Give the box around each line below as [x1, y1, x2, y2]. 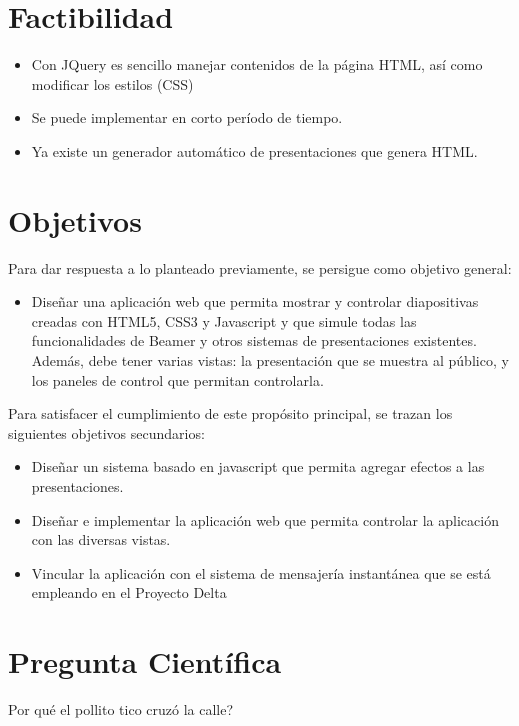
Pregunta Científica [8, 641, 282, 682]
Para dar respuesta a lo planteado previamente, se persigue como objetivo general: [8, 257, 512, 278]
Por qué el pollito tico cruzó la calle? [8, 699, 234, 720]
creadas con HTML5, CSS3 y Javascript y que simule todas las [31, 310, 417, 331]
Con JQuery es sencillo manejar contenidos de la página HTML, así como [31, 54, 483, 75]
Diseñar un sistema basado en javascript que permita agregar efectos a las [31, 456, 485, 477]
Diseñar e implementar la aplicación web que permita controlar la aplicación [31, 509, 499, 530]
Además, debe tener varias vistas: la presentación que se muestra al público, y [31, 350, 509, 370]
